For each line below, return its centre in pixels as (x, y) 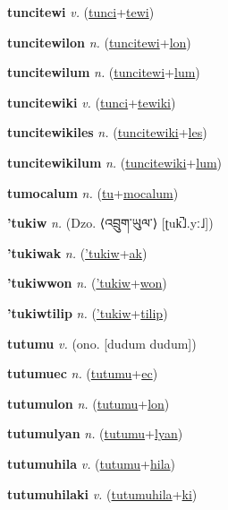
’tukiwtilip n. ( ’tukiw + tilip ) (88, 312)
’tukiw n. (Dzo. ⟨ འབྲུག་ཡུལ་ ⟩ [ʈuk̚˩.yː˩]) (110, 223)
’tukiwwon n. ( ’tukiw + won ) (87, 283)
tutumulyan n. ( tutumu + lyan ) (95, 433)
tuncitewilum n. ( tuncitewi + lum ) (104, 72)
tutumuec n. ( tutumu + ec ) (83, 373)
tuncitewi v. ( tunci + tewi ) (81, 12)
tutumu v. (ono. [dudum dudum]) (102, 343)
